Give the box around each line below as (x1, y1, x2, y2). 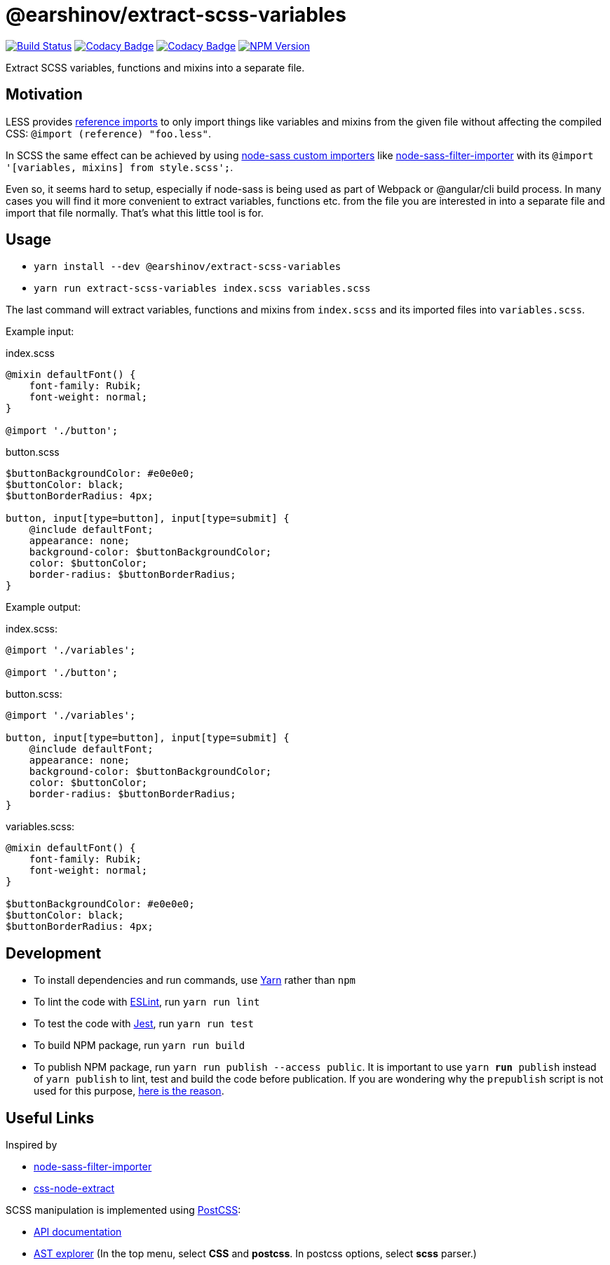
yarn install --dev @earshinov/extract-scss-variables (34, 261, 341, 273)
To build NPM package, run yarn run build (34, 1039, 245, 1052)
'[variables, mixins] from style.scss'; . (6, 161, 233, 173)
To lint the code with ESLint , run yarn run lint (34, 996, 260, 1008)
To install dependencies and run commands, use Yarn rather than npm (34, 974, 356, 987)
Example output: (6, 601, 81, 614)
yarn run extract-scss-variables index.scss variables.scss (34, 283, 371, 295)
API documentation (34, 1226, 122, 1238)
